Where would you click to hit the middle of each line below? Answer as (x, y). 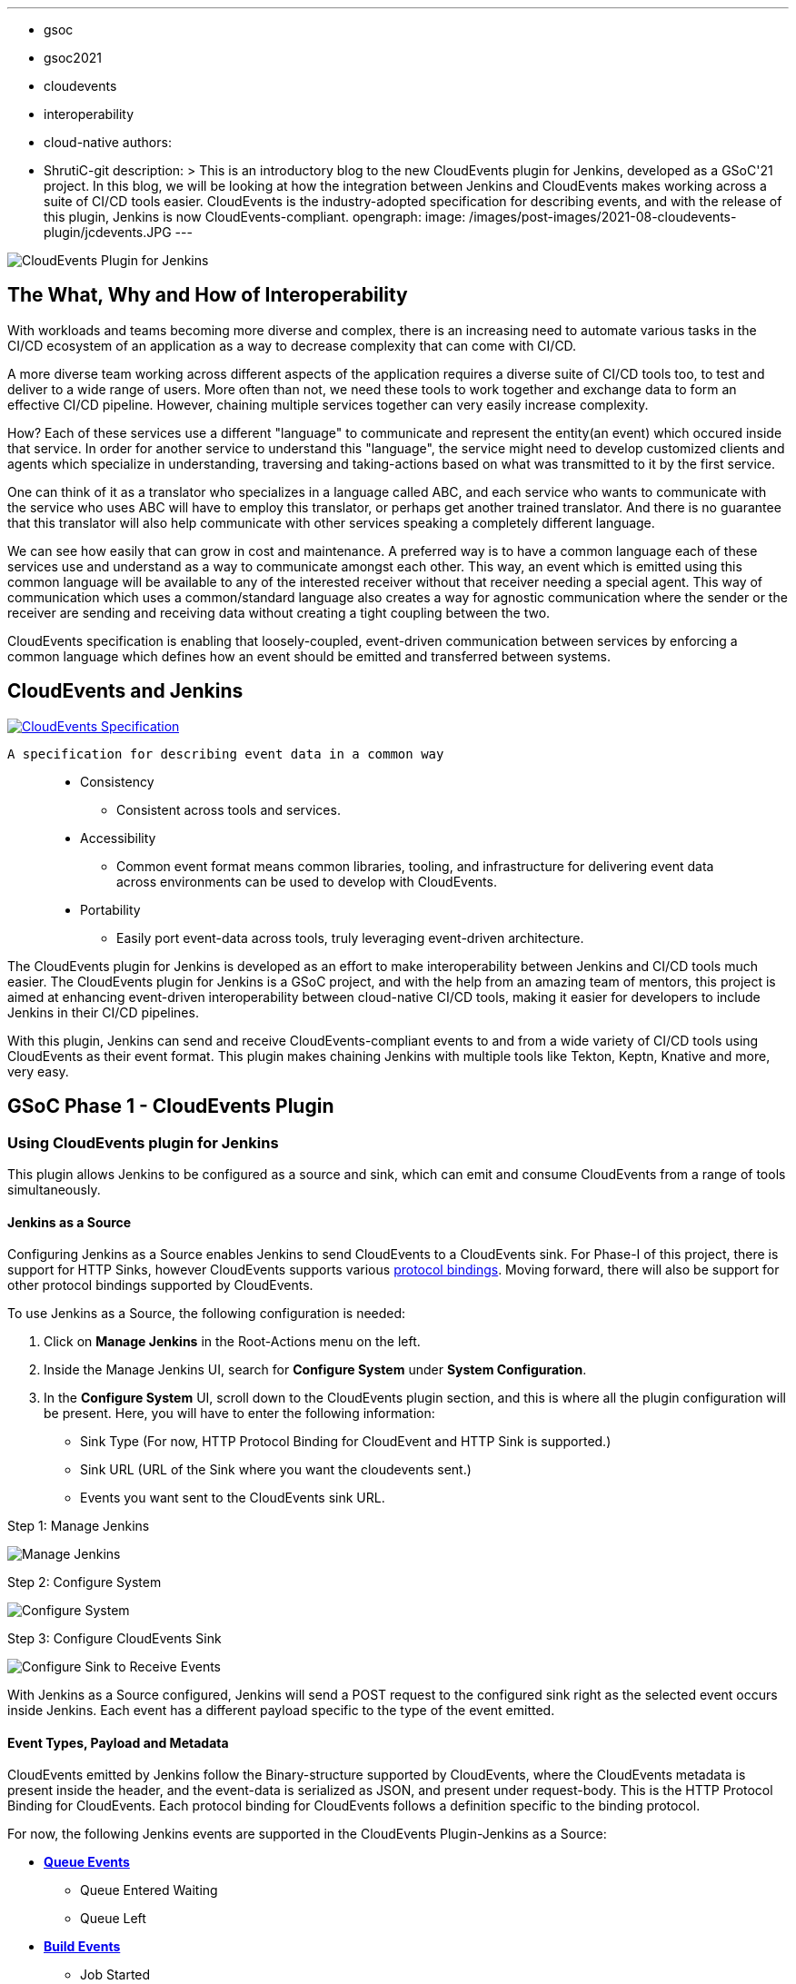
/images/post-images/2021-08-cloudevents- (603, 217)
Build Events (82, 1947)
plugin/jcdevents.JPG (108, 232)
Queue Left (113, 1919)
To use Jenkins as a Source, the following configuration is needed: (207, 1314)
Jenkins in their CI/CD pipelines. (103, 1012)
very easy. (38, 1071)
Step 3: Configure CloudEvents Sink (114, 1639)
